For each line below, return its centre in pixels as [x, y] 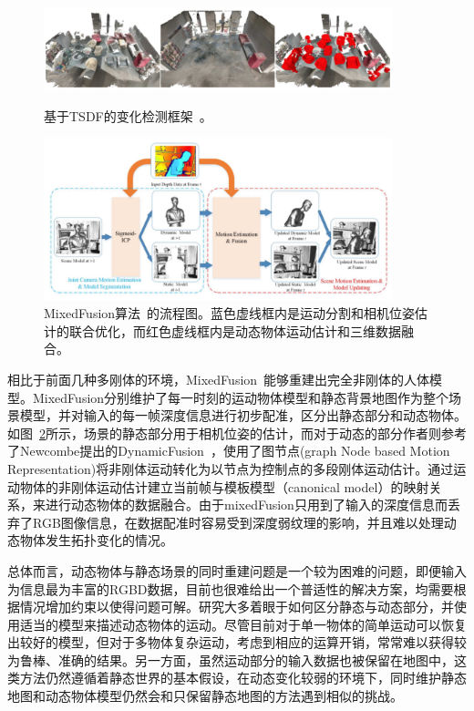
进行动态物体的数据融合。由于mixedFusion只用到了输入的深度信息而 [246, 505]
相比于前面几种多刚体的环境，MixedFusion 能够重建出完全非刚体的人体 [219, 379]
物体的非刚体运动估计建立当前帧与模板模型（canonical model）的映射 [224, 486]
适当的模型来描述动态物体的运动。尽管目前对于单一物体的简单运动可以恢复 [243, 624]
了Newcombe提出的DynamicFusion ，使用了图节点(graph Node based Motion [229, 451]
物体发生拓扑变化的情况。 [96, 540]
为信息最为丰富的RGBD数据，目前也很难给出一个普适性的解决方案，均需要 [231, 588]
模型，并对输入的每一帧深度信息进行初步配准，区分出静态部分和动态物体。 [243, 415]
